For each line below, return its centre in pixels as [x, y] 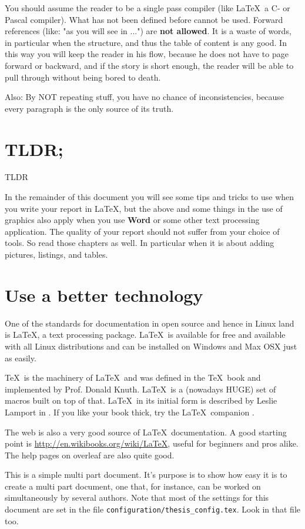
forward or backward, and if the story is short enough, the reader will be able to [149, 65]
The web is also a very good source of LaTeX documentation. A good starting [146, 432]
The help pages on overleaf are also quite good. [90, 455]
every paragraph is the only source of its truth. [89, 108]
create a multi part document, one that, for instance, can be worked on [133, 486]
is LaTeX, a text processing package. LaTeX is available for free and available [145, 335]
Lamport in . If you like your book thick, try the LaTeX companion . [130, 412]
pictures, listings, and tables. [56, 254]
